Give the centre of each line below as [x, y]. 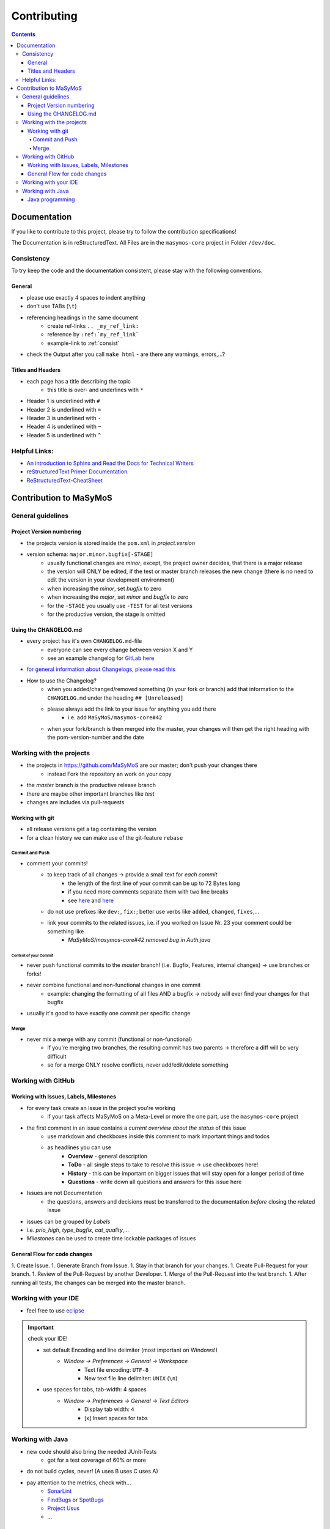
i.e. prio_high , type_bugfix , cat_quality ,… [78, 1230]
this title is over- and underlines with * [95, 390]
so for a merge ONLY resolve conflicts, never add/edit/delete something [138, 1065]
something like [66, 931]
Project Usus [63, 1508]
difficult [57, 1056]
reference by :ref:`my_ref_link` [93, 335]
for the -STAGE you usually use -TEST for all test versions [120, 605]
